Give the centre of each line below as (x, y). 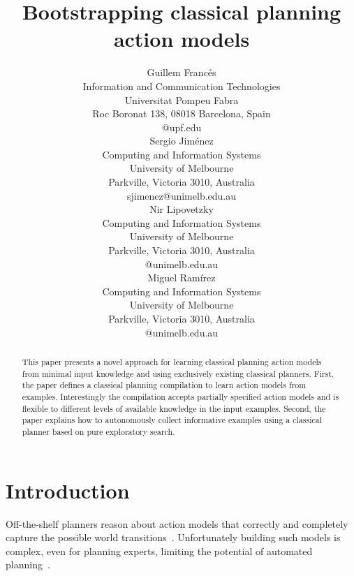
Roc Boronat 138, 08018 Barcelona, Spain (182, 113)
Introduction (68, 490)
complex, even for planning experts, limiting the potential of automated (159, 551)
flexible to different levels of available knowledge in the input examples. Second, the (174, 408)
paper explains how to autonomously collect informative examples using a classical (172, 420)
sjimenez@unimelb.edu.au (182, 195)
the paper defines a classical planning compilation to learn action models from (164, 385)
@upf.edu (182, 127)
